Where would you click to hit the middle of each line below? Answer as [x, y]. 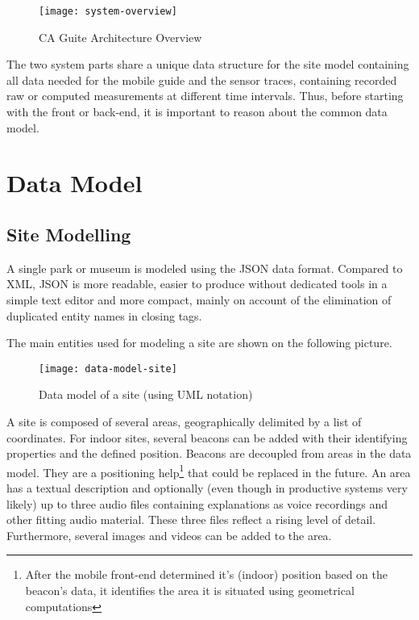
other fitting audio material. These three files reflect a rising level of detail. [191, 519]
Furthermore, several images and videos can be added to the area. [169, 535]
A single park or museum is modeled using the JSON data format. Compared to [205, 268]
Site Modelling [69, 234]
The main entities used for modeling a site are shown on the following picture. [199, 343]
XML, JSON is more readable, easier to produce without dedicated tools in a [197, 284]
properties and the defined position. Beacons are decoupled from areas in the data [209, 453]
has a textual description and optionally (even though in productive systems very [207, 488]
